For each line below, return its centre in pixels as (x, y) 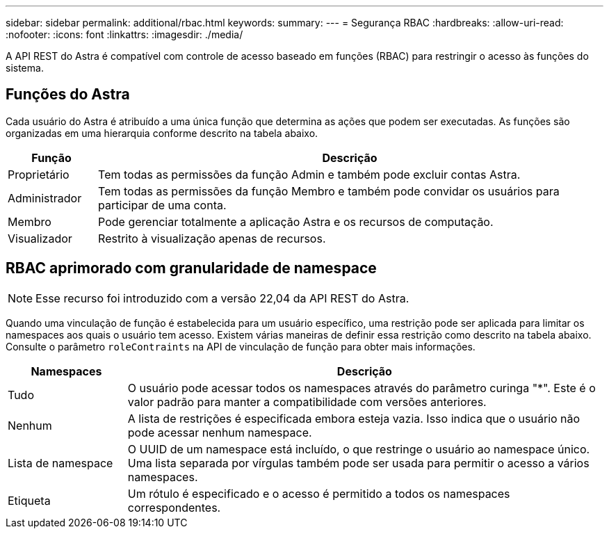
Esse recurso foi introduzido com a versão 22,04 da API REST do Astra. (222, 298)
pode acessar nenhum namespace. (220, 432)
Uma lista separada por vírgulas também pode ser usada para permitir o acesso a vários (358, 463)
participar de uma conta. (162, 205)
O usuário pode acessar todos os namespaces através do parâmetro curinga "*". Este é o (362, 388)
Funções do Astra (68, 95)
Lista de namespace (60, 463)
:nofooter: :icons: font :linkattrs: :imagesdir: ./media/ (124, 34)
